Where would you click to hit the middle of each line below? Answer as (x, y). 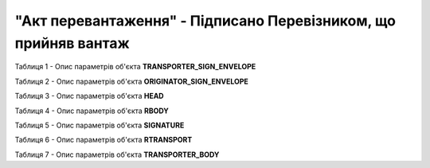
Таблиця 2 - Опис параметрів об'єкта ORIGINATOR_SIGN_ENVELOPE (131, 81)
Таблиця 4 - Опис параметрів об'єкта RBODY (92, 111)
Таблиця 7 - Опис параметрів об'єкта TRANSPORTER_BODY (117, 154)
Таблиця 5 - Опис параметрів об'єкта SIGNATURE (100, 125)
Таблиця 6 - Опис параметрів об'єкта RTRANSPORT (104, 140)
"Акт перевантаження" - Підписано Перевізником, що (205, 21)
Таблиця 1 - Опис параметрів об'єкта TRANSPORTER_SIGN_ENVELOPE (135, 67)
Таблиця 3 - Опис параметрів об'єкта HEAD (89, 96)
